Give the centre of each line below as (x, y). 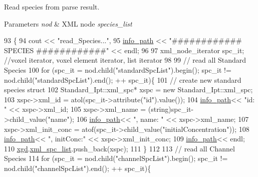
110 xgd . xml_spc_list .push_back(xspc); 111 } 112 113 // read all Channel (119, 148)
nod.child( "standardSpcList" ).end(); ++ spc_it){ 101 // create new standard (123, 79)
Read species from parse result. (52, 7)
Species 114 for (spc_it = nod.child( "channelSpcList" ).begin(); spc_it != (116, 158)
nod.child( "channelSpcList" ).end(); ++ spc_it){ (78, 168)
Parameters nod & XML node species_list (68, 23)
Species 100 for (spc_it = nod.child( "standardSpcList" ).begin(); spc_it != (118, 69)
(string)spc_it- (171, 109)
